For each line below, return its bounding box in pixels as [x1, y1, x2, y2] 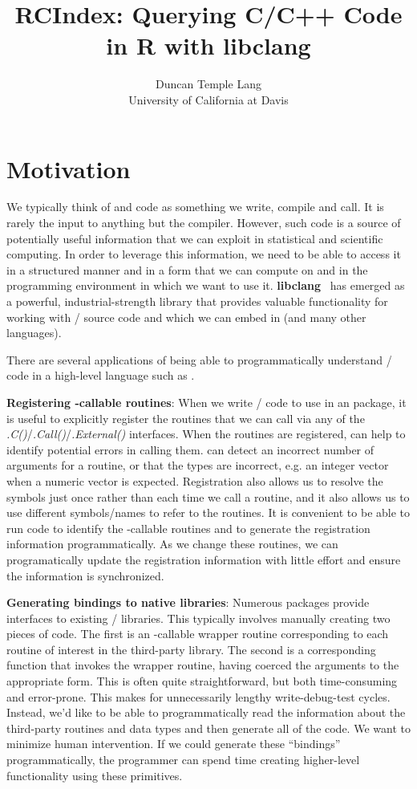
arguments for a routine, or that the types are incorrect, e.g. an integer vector [6, 457, 389, 474]
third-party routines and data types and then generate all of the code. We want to [6, 719, 411, 736]
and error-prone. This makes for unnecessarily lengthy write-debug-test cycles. [6, 688, 391, 705]
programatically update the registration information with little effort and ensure [6, 551, 401, 567]
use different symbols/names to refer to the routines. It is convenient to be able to [6, 504, 411, 521]
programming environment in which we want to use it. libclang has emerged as [6, 277, 405, 294]
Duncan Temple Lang [156, 75, 261, 92]
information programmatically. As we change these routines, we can [6, 535, 338, 552]
